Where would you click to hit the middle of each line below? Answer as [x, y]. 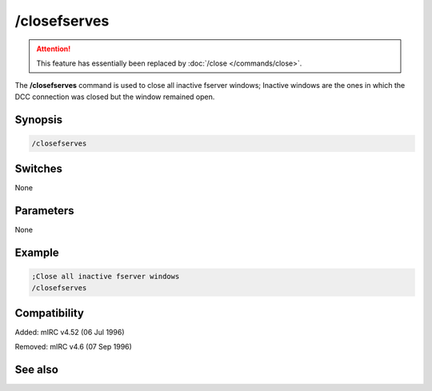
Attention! [54, 49]
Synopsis [39, 120]
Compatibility [49, 313]
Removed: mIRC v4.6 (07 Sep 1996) [73, 347]
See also [37, 370]
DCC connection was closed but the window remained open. [115, 97]
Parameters [44, 211]
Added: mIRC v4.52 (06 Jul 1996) [70, 333]
